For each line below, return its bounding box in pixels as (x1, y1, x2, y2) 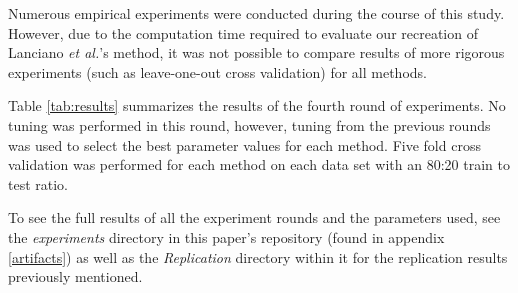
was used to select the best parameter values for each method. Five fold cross (8, 134, 481, 155)
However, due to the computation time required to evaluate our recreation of (8, 22, 478, 43)
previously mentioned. (8, 266, 143, 287)
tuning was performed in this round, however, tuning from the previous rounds (8, 114, 491, 135)
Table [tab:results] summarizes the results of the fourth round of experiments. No (8, 95, 506, 116)
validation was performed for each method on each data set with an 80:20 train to (8, 154, 510, 175)
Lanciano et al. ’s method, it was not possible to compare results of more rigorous (8, 42, 505, 63)
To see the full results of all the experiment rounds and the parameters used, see (8, 207, 501, 228)
